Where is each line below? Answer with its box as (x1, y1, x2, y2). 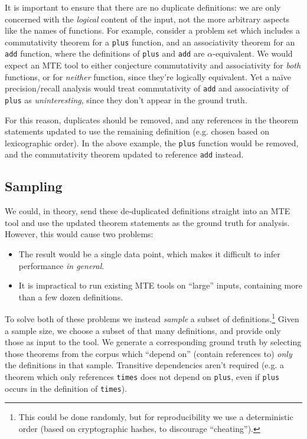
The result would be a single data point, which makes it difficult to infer (18, 248, 280, 260)
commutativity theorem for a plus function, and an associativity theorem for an (5, 35, 295, 48)
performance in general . (18, 259, 104, 271)
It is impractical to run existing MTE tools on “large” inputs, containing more (18, 279, 302, 291)
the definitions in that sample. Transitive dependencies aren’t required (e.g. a (5, 359, 284, 371)
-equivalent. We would (213, 47, 293, 60)
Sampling (5, 177, 63, 195)
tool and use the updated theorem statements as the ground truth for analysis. (5, 216, 290, 228)
